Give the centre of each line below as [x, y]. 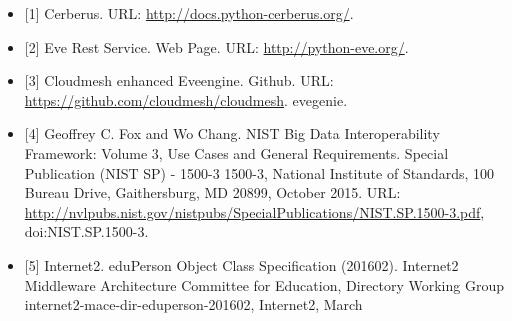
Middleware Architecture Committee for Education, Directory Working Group [264, 284]
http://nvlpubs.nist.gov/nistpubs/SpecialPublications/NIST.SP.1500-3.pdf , [254, 211]
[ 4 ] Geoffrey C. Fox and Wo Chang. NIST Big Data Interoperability [232, 133]
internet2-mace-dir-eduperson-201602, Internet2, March [193, 304]
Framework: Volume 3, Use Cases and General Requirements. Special [236, 152]
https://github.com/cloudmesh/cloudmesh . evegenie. [186, 99]
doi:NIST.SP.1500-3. [86, 231]
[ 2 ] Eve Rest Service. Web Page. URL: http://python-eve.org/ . [216, 46]
